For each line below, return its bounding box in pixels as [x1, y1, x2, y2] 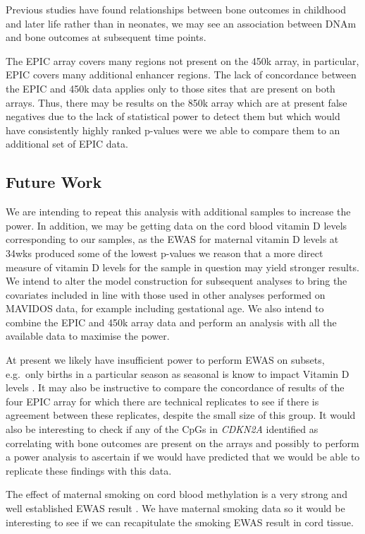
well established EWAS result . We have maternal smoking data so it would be [6, 501, 345, 516]
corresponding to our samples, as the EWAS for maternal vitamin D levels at [6, 232, 339, 247]
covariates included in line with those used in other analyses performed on [6, 287, 326, 302]
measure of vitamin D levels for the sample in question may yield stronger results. [6, 259, 359, 274]
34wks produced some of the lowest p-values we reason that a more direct [6, 245, 323, 260]
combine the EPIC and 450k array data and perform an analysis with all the [6, 314, 337, 329]
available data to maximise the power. [6, 328, 170, 343]
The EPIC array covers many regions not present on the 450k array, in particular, [6, 53, 359, 68]
